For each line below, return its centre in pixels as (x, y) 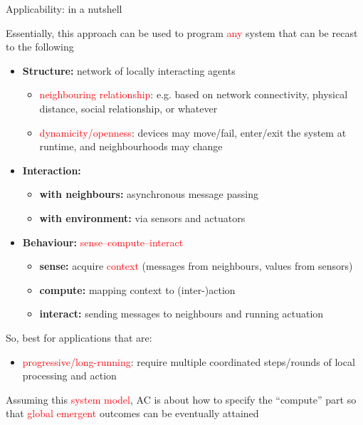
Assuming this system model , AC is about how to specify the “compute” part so (181, 399)
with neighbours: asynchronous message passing (149, 194)
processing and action (69, 376)
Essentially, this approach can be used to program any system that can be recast (182, 32)
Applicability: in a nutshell (64, 9)
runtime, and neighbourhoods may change (131, 146)
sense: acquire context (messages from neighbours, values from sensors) (196, 266)
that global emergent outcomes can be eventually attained (132, 413)
